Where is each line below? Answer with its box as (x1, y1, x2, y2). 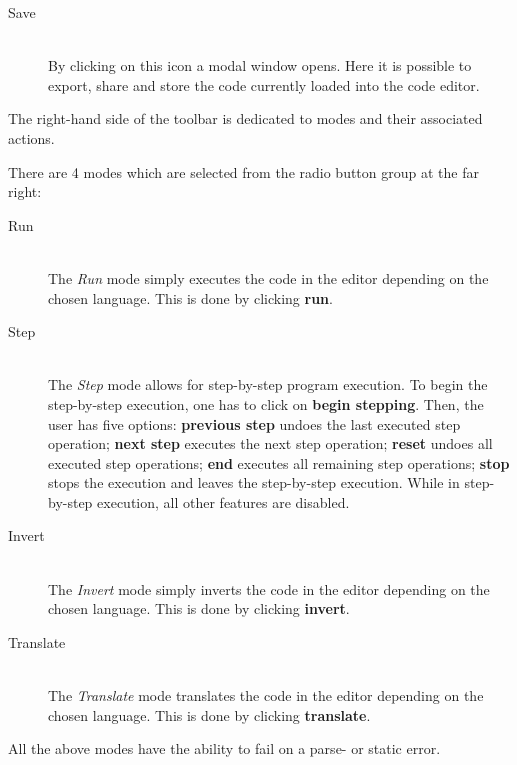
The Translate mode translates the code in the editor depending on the (48, 685, 484, 706)
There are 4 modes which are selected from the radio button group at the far (8, 161, 479, 182)
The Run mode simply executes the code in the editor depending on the (48, 267, 489, 288)
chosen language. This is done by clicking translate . (48, 704, 371, 725)
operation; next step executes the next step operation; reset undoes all (48, 433, 493, 454)
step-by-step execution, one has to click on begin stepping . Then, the (48, 393, 484, 414)
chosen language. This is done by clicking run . (48, 287, 333, 308)
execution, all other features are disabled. (97, 491, 350, 512)
